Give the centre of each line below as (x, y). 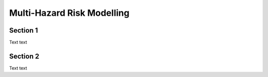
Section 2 (24, 56)
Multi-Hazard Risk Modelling (69, 13)
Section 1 (24, 30)
